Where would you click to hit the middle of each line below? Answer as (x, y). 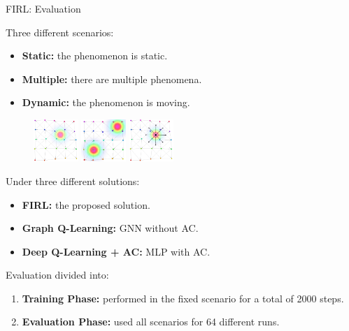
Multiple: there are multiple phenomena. (112, 79)
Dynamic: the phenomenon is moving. (106, 102)
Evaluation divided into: (57, 275)
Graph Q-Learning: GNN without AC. (110, 228)
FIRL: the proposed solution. (86, 204)
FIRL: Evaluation (43, 8)
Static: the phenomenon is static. (95, 56)
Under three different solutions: (73, 181)
